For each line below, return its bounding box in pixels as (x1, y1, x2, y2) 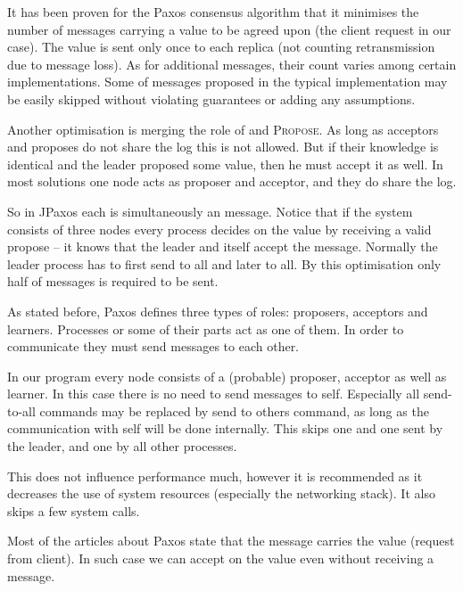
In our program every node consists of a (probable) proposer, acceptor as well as (7, 366, 447, 385)
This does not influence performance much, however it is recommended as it (7, 466, 423, 485)
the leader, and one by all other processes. (7, 437, 237, 456)
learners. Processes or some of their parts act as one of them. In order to (7, 319, 404, 338)
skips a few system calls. (7, 501, 140, 520)
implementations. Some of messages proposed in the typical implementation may (7, 72, 448, 91)
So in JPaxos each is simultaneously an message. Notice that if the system (7, 201, 413, 220)
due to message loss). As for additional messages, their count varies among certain (7, 54, 457, 73)
